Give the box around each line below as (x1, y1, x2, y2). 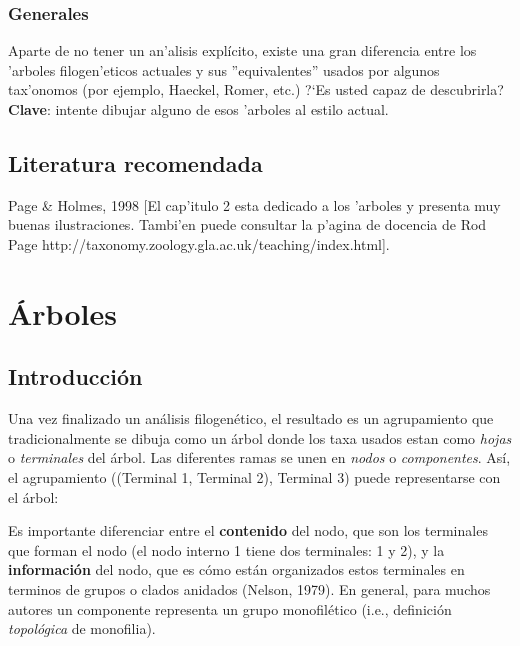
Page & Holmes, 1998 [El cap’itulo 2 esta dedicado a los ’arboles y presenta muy (8, 194, 501, 215)
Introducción (8, 361, 143, 392)
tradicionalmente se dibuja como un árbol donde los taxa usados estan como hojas (8, 427, 512, 448)
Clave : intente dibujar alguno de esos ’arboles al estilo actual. (8, 99, 389, 119)
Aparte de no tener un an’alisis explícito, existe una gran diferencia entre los (8, 40, 477, 61)
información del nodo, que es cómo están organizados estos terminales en (8, 559, 465, 580)
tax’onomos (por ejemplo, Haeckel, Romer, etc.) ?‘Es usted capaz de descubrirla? (8, 79, 504, 100)
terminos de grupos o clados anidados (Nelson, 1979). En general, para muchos (8, 578, 491, 599)
